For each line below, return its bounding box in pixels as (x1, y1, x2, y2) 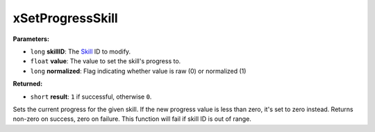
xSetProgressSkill (12, 10, 118, 26)
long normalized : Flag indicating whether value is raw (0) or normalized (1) (30, 67, 247, 75)
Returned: (12, 80, 43, 88)
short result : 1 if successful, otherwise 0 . (30, 92, 152, 101)
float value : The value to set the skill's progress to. (30, 57, 181, 65)
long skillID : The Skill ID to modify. (30, 47, 131, 56)
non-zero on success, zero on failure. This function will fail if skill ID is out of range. (12, 115, 251, 123)
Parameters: (12, 35, 50, 43)
